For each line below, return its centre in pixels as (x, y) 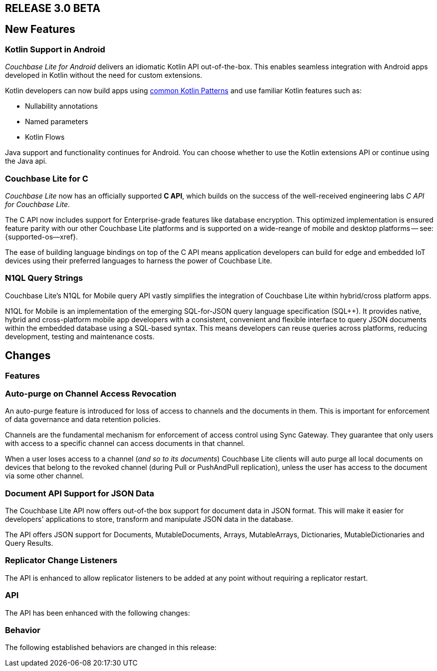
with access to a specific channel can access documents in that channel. (125, 444)
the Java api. (26, 161)
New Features (40, 29)
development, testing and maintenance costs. (80, 336)
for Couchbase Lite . (38, 204)
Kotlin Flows (45, 137)
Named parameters (57, 122)
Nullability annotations (62, 106)
